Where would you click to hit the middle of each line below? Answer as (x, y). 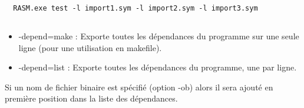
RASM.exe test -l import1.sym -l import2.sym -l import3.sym (136, 8)
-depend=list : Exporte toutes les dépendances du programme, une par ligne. (158, 67)
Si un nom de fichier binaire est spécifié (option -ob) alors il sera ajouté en (139, 87)
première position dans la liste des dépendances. (91, 98)
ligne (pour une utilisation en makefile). (90, 47)
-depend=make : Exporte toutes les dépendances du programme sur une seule (159, 36)
